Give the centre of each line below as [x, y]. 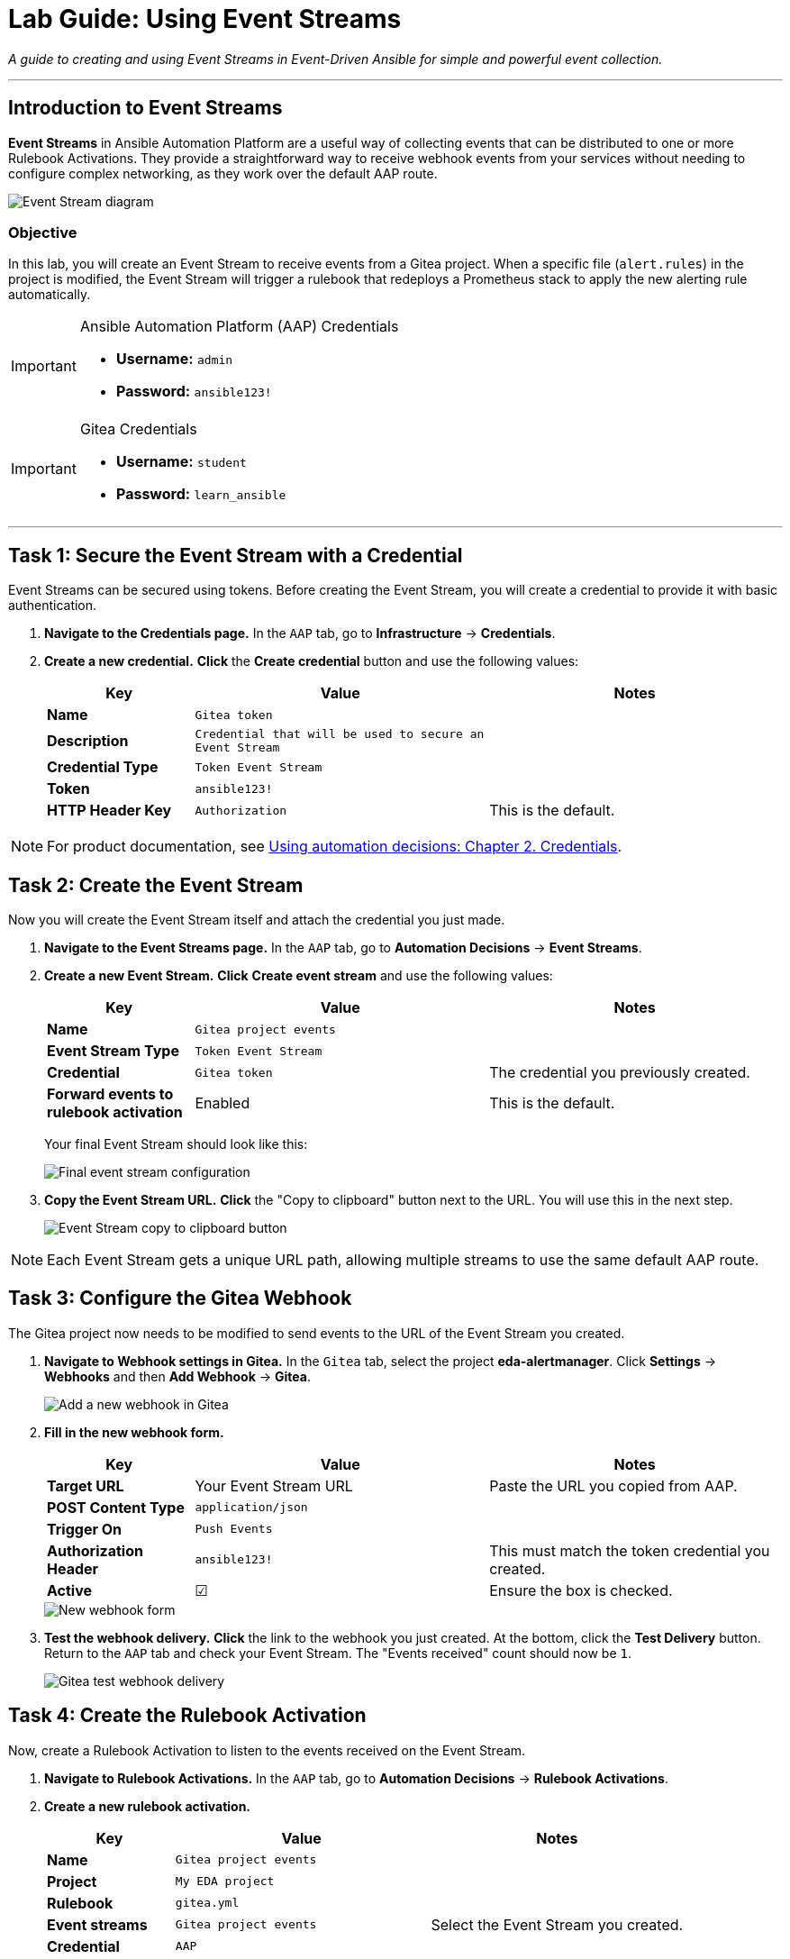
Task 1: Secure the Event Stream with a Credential [236, 555]
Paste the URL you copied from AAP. [613, 1485]
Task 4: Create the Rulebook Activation [187, 1716]
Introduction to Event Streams [145, 108]
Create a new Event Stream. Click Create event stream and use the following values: [299, 976]
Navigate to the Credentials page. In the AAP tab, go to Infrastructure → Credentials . [300, 633]
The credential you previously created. [620, 1073]
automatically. [50, 295]
